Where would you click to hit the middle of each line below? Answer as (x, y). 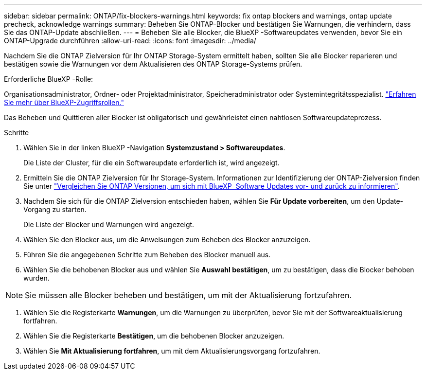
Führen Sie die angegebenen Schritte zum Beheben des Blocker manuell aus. (147, 255)
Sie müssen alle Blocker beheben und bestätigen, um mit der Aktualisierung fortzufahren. (188, 295)
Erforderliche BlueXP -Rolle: (49, 79)
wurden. (36, 278)
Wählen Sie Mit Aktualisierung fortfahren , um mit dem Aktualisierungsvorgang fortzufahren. (172, 351)
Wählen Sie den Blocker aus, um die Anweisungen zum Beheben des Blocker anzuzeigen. (167, 240)
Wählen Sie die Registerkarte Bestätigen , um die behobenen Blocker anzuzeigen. (154, 336)
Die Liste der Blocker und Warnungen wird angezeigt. (109, 224)
